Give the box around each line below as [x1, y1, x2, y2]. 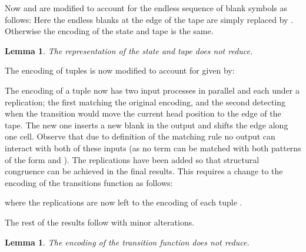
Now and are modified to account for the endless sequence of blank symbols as [5, 2, 288, 14]
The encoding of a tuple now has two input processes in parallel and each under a [5, 84, 300, 96]
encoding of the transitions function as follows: [5, 176, 173, 188]
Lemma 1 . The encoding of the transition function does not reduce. [5, 236, 250, 248]
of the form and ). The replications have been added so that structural [5, 153, 260, 165]
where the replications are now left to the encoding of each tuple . [5, 196, 242, 208]
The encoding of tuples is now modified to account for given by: [5, 64, 235, 77]
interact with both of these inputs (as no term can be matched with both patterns [5, 141, 301, 154]
